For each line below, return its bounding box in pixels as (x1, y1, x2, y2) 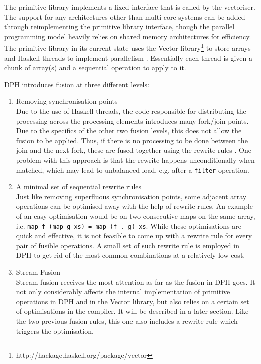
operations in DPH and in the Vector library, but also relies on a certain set (16, 296, 249, 306)
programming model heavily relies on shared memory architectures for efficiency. (4, 31, 251, 41)
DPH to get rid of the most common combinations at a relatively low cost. (16, 250, 245, 260)
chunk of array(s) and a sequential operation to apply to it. (4, 62, 186, 73)
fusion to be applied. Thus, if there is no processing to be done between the (16, 135, 248, 145)
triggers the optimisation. (16, 325, 94, 336)
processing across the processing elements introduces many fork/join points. (16, 115, 249, 126)
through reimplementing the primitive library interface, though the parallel (4, 21, 235, 32)
